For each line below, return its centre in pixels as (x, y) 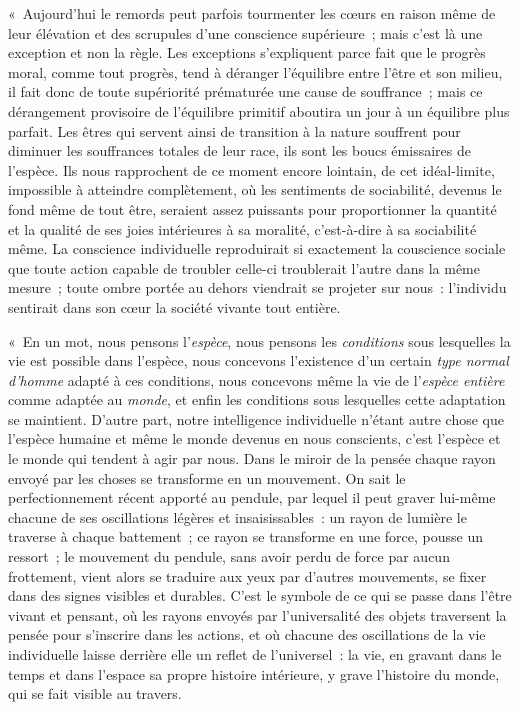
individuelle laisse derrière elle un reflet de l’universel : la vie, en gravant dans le (255, 654)
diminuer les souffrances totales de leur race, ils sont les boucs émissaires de (239, 150)
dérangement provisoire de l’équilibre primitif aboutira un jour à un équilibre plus (259, 110)
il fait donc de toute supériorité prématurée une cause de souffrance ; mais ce (245, 91)
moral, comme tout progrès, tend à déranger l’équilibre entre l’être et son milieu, (255, 71)
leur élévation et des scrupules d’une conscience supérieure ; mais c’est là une (245, 32)
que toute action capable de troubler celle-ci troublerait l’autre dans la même (244, 267)
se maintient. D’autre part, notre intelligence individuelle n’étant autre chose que (256, 418)
